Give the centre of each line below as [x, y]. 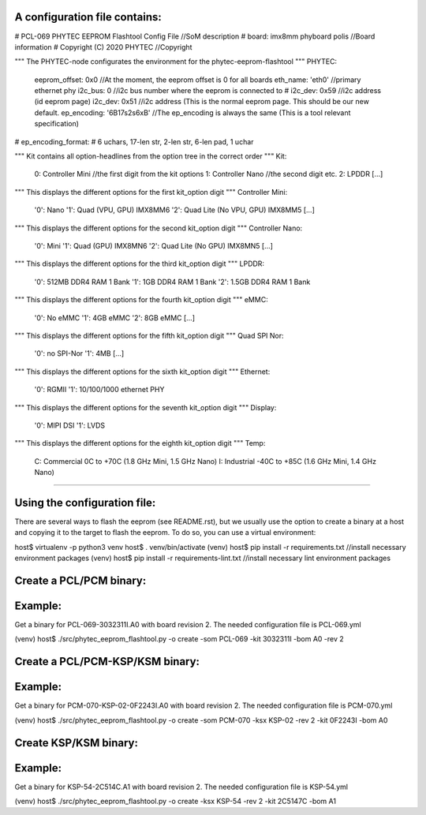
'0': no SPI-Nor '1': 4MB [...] [79, 353]
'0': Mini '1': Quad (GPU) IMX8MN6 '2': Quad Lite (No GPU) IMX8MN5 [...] [154, 245]
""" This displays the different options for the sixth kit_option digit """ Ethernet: [142, 372]
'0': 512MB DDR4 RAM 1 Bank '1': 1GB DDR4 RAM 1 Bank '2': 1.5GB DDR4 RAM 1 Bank [172, 282]
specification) [56, 124]
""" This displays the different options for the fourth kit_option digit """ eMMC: [141, 300]
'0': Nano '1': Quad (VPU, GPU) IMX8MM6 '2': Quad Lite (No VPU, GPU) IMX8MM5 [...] [175, 210]
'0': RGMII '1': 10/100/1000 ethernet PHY [99, 390]
